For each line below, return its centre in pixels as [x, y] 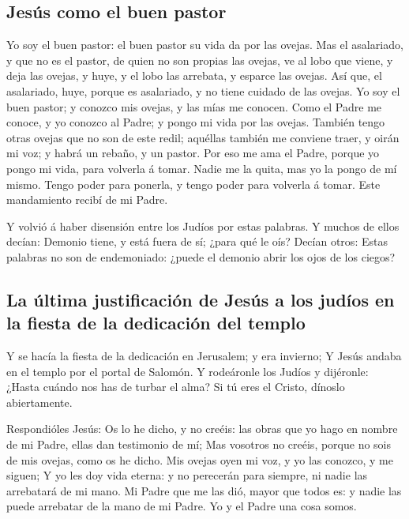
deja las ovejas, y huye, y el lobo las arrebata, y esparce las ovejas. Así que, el [194, 75]
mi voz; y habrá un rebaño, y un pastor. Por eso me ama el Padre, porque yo [193, 153]
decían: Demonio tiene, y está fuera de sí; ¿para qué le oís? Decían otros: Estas [197, 241]
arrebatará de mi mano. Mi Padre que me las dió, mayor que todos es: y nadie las [204, 490]
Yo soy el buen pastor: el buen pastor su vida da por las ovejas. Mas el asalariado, [205, 45]
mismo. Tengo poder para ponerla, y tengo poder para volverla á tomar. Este [193, 184]
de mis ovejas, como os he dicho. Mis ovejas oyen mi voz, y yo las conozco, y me [200, 459]
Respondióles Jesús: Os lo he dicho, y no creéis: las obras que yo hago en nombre [202, 429]
